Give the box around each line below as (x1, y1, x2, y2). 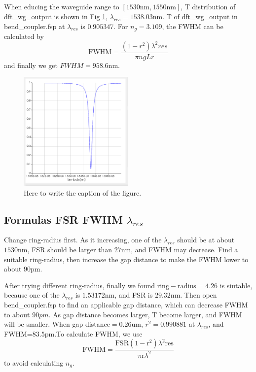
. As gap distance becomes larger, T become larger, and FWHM (48, 309, 242, 319)
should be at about (177, 235, 235, 245)
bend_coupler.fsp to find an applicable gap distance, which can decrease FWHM (4, 299, 248, 309)
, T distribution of (181, 1, 236, 12)
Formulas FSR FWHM (4, 211, 123, 227)
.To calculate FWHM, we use (54, 328, 143, 338)
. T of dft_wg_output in (162, 11, 238, 21)
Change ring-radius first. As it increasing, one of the (4, 235, 162, 245)
